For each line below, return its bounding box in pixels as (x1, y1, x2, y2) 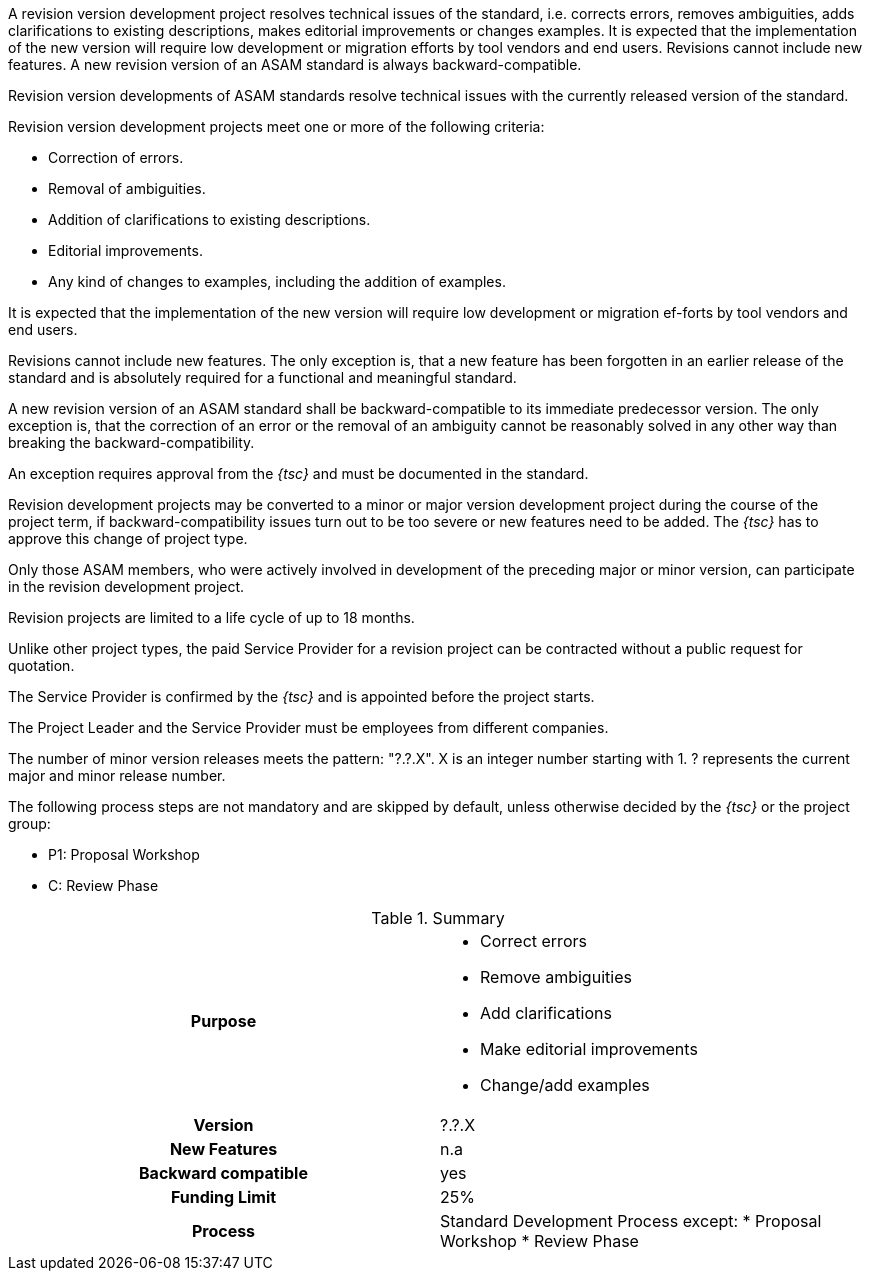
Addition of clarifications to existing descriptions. (48, 211, 371, 228)
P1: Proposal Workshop (48, 846, 200, 863)
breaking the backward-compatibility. (8, 434, 255, 451)
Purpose (190, 1011, 257, 1031)
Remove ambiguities (480, 967, 632, 987)
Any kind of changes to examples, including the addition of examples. (48, 273, 506, 290)
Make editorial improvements (480, 1039, 698, 1059)
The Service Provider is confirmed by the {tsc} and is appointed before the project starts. (8, 688, 595, 705)
